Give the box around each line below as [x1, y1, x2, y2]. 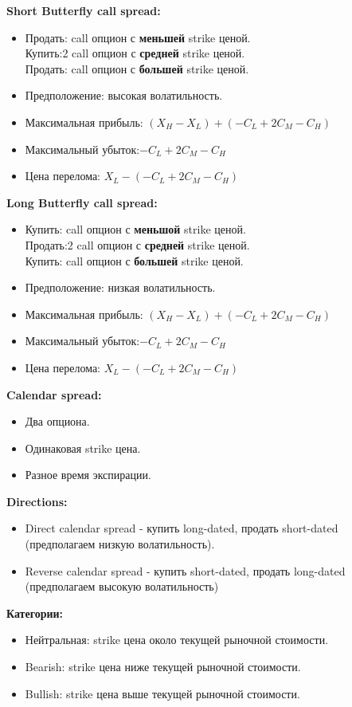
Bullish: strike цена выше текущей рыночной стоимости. [25, 685, 300, 701]
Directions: [6, 493, 68, 509]
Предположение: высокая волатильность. [25, 87, 223, 104]
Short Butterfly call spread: [6, 2, 161, 18]
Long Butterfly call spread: [6, 194, 158, 210]
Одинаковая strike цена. [25, 439, 141, 456]
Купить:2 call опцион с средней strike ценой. [25, 45, 245, 61]
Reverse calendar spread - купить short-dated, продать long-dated [25, 562, 346, 579]
